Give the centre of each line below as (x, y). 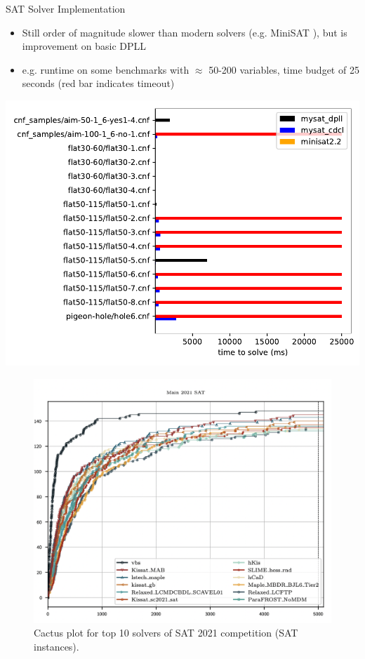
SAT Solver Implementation (66, 8)
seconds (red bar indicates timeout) (98, 83)
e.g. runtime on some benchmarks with (106, 69)
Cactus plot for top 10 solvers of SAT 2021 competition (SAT (166, 633)
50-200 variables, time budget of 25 (284, 69)
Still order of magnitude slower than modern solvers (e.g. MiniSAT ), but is (185, 32)
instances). (57, 646)
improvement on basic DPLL (84, 46)
